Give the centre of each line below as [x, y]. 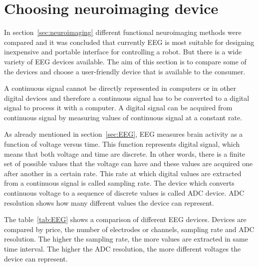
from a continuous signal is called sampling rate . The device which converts [119, 183]
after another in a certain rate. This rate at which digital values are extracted [123, 173]
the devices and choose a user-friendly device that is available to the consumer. [125, 71]
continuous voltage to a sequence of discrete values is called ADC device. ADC [124, 193]
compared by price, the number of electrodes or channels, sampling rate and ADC [129, 229]
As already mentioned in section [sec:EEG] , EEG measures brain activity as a [124, 134]
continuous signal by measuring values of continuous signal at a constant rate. [123, 117]
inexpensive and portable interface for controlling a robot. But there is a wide [123, 52]
